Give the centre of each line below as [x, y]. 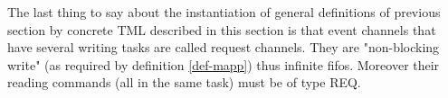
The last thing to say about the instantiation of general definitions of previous [224, 12]
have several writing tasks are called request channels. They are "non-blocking [224, 47]
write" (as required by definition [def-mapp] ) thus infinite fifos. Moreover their [224, 64]
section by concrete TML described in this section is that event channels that [222, 29]
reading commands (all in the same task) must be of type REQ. [184, 82]
